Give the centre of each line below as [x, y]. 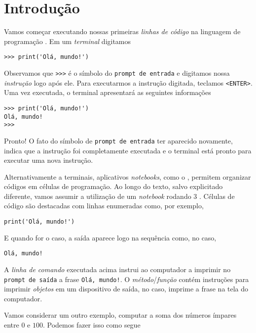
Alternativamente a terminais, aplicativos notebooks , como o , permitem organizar [128, 176]
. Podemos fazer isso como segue [91, 325]
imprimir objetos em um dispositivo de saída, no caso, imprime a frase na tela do [126, 289]
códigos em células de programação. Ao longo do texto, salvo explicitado [113, 186]
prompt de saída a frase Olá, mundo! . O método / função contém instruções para [127, 279]
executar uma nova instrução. [49, 160]
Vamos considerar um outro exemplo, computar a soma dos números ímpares [120, 315]
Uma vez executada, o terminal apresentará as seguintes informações [108, 92]
